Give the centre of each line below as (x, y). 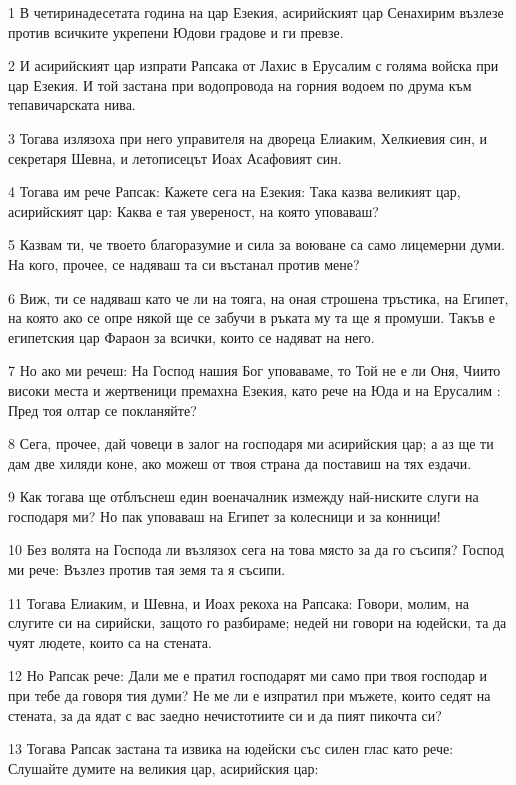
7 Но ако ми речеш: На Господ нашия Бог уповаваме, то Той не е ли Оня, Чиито (254, 370)
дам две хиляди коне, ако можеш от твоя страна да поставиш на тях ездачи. (240, 462)
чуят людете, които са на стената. (110, 641)
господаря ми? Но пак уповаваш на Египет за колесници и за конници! (224, 515)
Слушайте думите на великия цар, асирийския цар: (163, 767)
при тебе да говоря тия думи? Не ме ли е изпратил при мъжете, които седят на (249, 695)
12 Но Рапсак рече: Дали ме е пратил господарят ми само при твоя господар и (248, 675)
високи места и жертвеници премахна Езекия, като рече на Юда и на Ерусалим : (254, 389)
